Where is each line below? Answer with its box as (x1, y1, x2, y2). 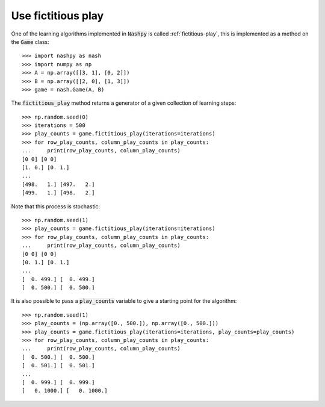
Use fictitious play (11, 9, 104, 22)
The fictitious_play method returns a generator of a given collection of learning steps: (11, 99, 237, 107)
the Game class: (11, 38, 49, 45)
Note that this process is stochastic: (11, 202, 101, 210)
